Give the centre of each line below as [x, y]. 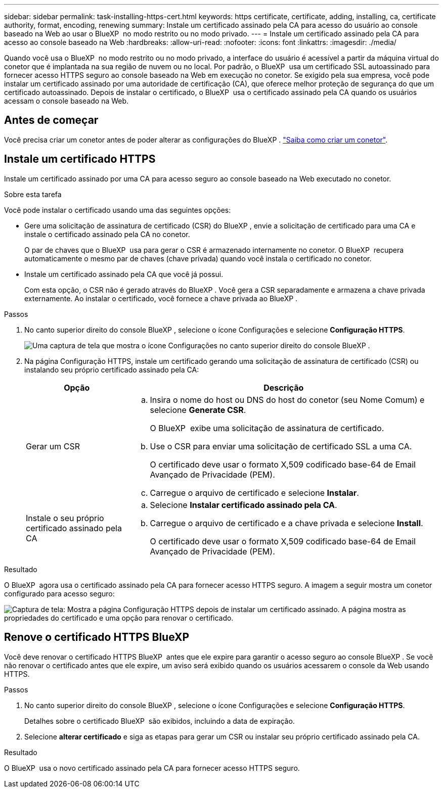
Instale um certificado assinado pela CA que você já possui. [124, 274]
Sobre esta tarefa [33, 194]
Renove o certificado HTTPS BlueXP [97, 637]
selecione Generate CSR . [198, 410]
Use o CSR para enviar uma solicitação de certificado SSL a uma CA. [281, 446]
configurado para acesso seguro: [59, 593]
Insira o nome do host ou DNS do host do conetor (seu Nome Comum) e [287, 400]
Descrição [284, 387]
